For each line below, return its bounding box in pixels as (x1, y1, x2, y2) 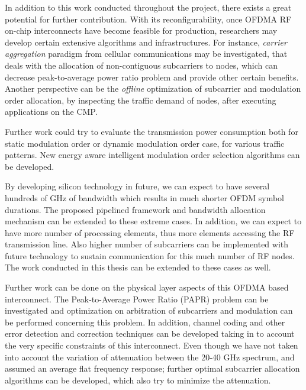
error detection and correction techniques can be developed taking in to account (5, 327, 295, 340)
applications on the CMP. (5, 105, 98, 118)
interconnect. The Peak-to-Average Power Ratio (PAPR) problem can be (5, 292, 269, 305)
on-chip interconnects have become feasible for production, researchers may (5, 24, 278, 37)
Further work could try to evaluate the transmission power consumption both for (5, 125, 298, 137)
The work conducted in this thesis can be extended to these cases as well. (5, 261, 271, 273)
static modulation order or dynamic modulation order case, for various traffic (5, 137, 285, 149)
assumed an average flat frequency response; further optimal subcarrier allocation (5, 362, 300, 375)
